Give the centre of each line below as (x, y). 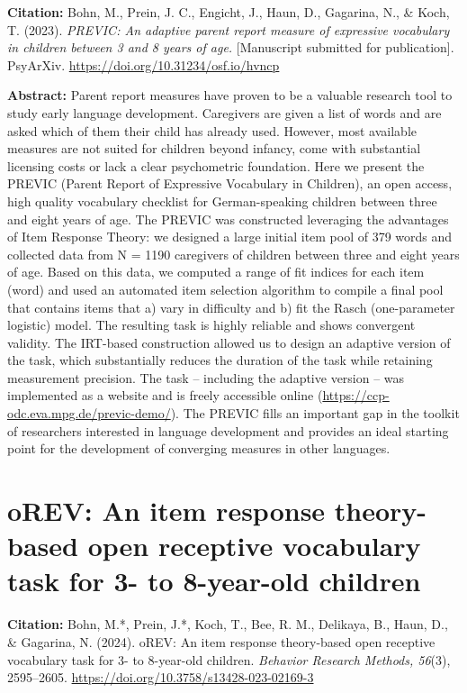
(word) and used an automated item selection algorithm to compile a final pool (225, 289)
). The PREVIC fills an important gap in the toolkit (315, 413)
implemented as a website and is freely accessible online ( (165, 395)
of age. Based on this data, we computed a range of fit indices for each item (216, 272)
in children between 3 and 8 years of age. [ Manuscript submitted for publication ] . (231, 47)
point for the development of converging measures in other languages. (199, 448)
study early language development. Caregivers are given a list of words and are (225, 112)
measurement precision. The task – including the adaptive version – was (206, 377)
